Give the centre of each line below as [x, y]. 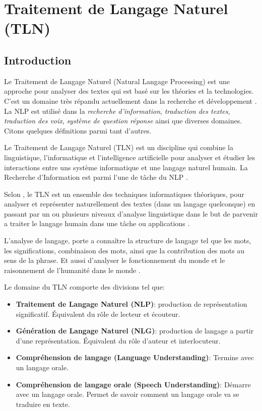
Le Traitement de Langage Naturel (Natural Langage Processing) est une [117, 81]
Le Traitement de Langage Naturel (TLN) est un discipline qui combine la [119, 147]
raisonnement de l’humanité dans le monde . [72, 270]
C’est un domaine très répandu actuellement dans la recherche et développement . [130, 100]
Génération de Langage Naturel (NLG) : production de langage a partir [135, 331]
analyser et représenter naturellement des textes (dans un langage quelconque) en [130, 204]
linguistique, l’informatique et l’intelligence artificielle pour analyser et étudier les [130, 157]
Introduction [38, 60]
